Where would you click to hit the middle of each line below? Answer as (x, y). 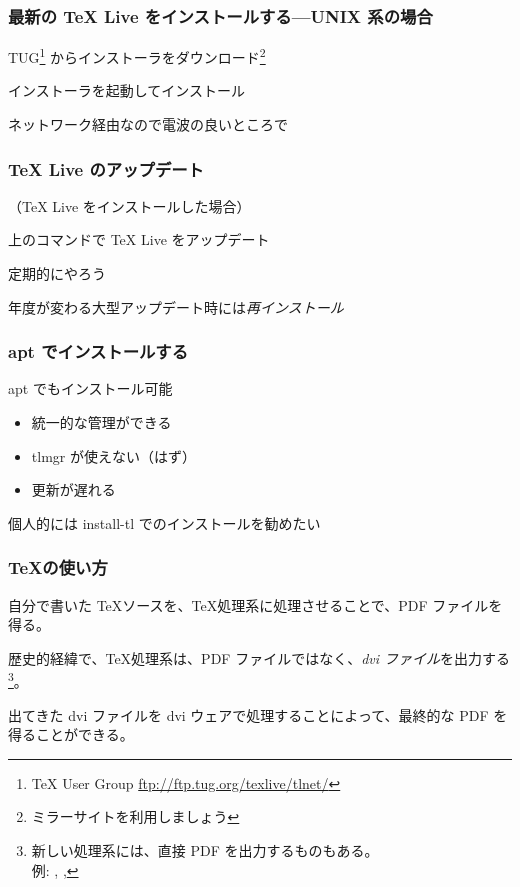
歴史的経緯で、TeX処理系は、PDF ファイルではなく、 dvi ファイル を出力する (259, 657)
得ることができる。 (71, 734)
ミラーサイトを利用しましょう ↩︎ (135, 816)
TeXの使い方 (58, 567)
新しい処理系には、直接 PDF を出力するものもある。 (205, 850)
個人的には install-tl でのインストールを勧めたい (164, 522)
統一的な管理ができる (101, 422)
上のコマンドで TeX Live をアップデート (139, 239)
